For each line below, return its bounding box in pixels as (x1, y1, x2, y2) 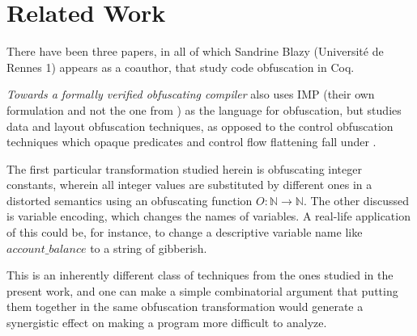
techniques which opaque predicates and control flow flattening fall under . (6, 133, 377, 150)
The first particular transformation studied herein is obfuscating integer (6, 160, 362, 177)
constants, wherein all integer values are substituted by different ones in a (6, 176, 372, 193)
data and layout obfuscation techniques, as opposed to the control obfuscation (6, 117, 394, 134)
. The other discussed (303, 191, 410, 208)
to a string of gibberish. (90, 239, 207, 256)
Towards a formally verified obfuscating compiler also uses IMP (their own (6, 86, 375, 103)
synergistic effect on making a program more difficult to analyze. (6, 314, 327, 331)
